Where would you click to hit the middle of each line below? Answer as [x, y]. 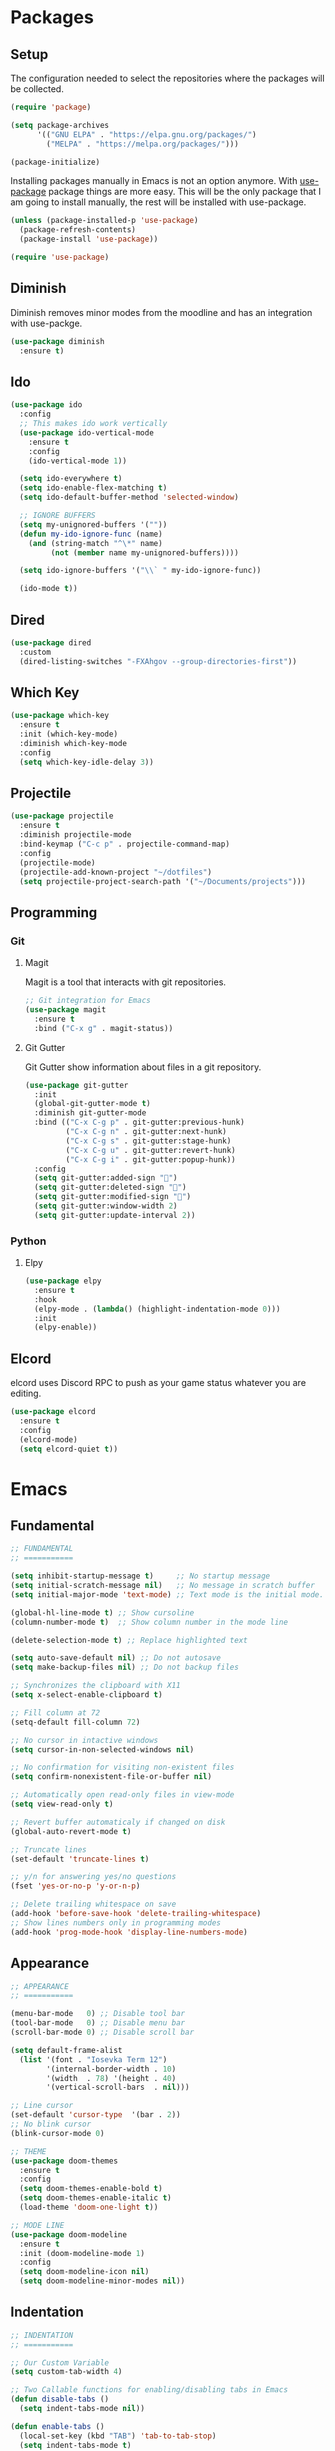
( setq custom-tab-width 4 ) [66, 2372]
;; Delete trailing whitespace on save [93, 1904]
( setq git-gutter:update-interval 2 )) [115, 1215]
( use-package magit [65, 1010]
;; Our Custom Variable [60, 2362]
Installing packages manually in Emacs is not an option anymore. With [154, 181]
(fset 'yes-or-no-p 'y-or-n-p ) [75, 1886]
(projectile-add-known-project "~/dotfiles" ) [116, 872]
